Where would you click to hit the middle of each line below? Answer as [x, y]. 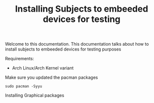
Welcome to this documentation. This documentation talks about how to [77, 44]
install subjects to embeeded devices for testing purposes [63, 49]
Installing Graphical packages [35, 95]
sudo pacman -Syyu [24, 86]
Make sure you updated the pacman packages [51, 77]
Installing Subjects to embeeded [82, 9]
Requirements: [19, 59]
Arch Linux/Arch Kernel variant [43, 68]
